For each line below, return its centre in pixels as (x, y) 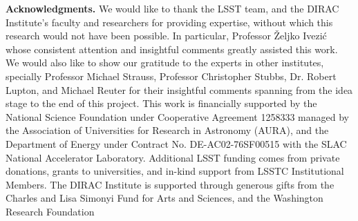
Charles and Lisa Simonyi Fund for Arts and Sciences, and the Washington (164, 198)
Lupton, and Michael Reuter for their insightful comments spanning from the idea (179, 89)
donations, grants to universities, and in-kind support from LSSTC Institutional (175, 171)
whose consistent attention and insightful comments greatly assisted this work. (172, 49)
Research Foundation (50, 211)
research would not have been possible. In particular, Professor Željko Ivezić (166, 36)
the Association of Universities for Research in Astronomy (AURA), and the (167, 130)
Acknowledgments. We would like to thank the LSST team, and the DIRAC (172, 8)
